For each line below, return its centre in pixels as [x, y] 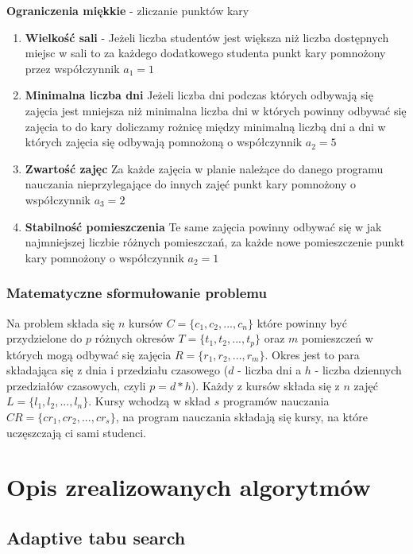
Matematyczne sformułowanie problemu [137, 293]
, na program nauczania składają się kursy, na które [242, 416]
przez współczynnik [72, 68]
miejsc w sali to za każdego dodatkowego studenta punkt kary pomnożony [205, 53]
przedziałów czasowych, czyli [76, 385]
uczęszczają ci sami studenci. [76, 432]
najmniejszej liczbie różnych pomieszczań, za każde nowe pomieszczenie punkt [215, 242]
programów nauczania [276, 401]
